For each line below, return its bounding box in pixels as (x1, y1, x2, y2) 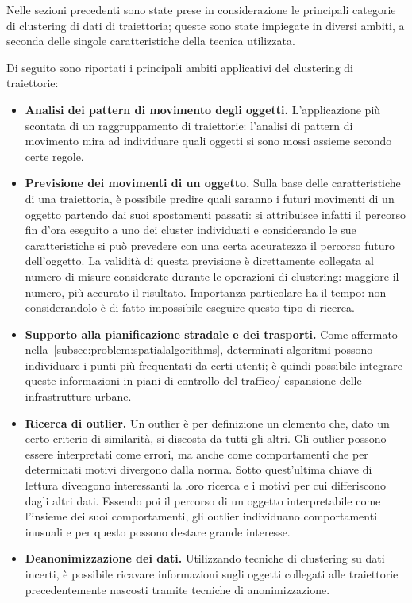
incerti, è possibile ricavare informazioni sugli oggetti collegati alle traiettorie (25, 566, 399, 582)
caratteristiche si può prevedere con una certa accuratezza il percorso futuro (25, 236, 395, 253)
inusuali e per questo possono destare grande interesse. (25, 523, 291, 540)
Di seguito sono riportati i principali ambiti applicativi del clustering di (6, 59, 353, 75)
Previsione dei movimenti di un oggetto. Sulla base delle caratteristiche (25, 175, 401, 191)
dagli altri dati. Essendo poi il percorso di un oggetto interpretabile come (25, 492, 381, 509)
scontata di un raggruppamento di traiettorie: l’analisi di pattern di (25, 117, 353, 133)
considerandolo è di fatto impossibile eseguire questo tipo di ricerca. (25, 299, 355, 316)
